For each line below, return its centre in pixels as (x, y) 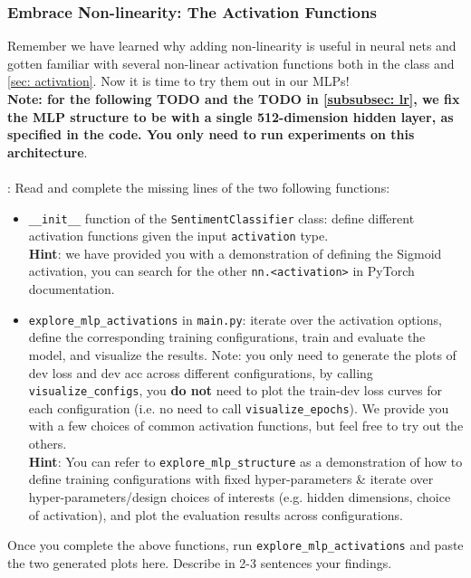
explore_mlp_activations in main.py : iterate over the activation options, (235, 319)
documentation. (72, 289)
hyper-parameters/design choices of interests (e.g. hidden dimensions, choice (240, 496)
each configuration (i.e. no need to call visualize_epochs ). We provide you (239, 407)
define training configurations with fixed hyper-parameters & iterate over (231, 479)
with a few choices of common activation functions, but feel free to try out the (246, 426)
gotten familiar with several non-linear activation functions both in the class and (231, 63)
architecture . (48, 152)
